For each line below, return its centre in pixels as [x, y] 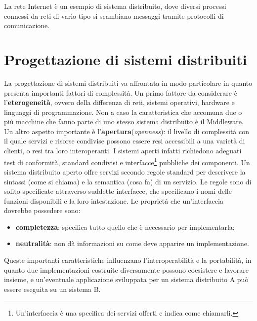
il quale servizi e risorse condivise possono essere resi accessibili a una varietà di [125, 141]
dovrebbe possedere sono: [42, 210]
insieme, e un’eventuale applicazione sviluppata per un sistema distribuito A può [126, 279]
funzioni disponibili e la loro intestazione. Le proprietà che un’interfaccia [114, 200]
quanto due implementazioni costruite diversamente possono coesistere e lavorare [126, 269]
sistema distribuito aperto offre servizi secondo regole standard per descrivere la [125, 171]
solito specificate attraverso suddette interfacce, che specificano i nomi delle [118, 191]
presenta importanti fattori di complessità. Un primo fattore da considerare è [121, 92]
